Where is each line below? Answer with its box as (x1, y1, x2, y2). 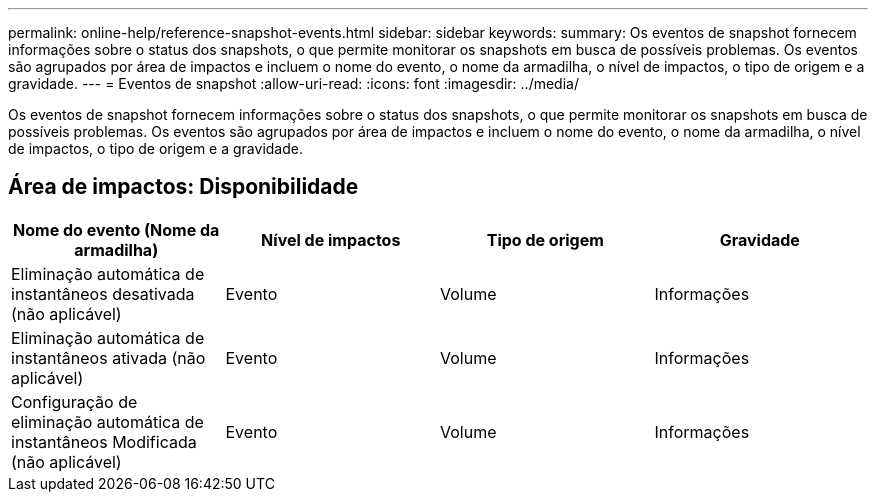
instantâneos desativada (11, 283, 195, 304)
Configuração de (11, 391, 138, 412)
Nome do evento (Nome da (13, 219, 220, 240)
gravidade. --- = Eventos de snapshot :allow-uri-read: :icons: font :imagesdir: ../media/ (8, 75, 579, 92)
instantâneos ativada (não (11, 347, 206, 368)
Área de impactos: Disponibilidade (8, 174, 359, 200)
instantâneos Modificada (11, 431, 197, 452)
